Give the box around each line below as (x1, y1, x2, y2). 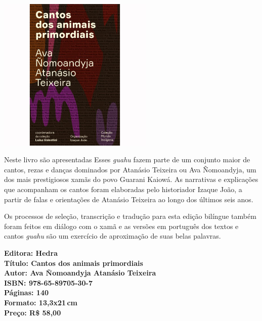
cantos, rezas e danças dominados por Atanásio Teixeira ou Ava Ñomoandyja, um (4, 164, 256, 174)
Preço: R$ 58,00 (4, 307, 61, 317)
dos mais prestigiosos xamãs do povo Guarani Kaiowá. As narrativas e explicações (4, 174, 258, 185)
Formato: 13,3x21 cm (4, 297, 77, 307)
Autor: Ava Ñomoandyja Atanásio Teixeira (4, 267, 156, 278)
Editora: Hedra (4, 248, 58, 258)
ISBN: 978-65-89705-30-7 (4, 277, 93, 288)
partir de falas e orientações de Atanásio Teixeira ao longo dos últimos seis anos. (4, 194, 253, 204)
